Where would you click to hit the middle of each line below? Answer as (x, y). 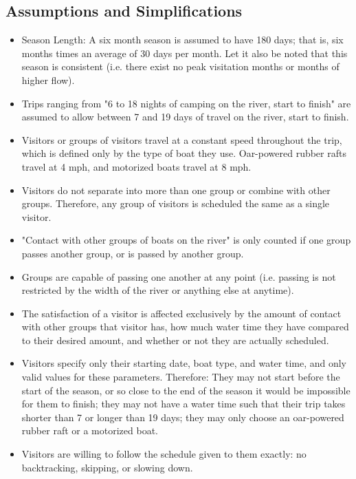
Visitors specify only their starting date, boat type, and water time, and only (184, 363)
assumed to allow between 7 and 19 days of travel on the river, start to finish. (185, 117)
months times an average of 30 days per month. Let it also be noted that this (185, 53)
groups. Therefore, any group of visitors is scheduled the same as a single (176, 203)
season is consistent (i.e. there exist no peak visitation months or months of (180, 66)
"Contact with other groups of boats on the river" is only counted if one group (186, 240)
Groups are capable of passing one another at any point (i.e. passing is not (179, 276)
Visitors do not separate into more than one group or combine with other (176, 190)
